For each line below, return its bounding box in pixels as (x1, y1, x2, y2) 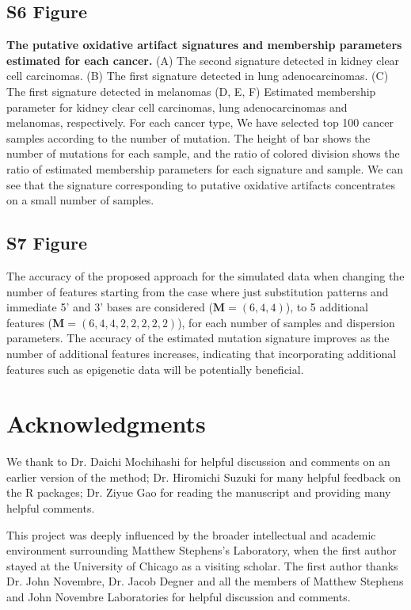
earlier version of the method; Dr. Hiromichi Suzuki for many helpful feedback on (6, 468, 401, 485)
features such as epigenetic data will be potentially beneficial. (6, 360, 304, 377)
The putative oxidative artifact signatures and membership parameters (6, 36, 402, 53)
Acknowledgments (6, 407, 206, 440)
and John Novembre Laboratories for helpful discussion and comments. (6, 588, 351, 604)
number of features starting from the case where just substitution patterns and (6, 283, 389, 299)
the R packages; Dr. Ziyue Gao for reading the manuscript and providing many (6, 484, 391, 501)
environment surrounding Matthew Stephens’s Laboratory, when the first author (6, 542, 397, 559)
